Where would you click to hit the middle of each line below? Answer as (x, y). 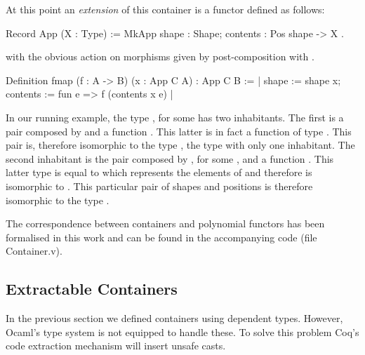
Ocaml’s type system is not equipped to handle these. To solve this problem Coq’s (182, 331)
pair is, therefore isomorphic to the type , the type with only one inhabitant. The (180, 145)
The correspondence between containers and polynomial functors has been (165, 223)
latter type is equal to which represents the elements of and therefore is (159, 172)
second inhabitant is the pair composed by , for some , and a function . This (170, 158)
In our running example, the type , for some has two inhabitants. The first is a (175, 117)
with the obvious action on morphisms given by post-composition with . (160, 56)
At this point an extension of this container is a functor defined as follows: (165, 9)
